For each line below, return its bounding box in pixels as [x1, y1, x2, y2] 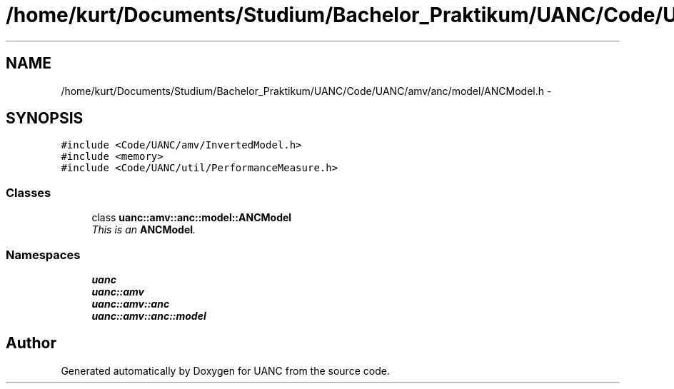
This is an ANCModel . [91, 223, 196, 236]
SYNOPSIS [6, 109, 84, 128]
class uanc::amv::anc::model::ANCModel [91, 211, 292, 224]
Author [6, 334, 56, 353]
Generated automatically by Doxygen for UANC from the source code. [61, 364, 390, 377]
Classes [6, 185, 51, 200]
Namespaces [6, 247, 81, 262]
